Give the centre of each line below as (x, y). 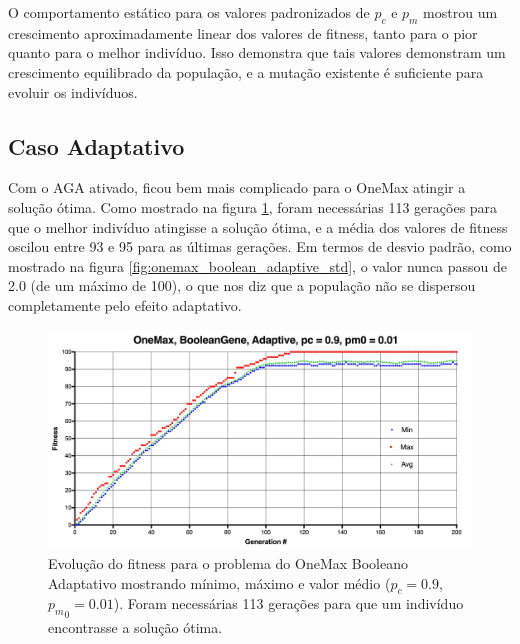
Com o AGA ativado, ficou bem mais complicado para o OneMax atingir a (237, 187)
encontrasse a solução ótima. (135, 626)
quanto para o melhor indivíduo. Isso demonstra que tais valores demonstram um (257, 52)
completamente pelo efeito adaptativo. (125, 304)
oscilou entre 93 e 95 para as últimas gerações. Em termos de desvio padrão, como (260, 246)
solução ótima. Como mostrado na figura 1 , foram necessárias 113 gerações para (253, 206)
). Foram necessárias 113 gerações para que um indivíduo (288, 603)
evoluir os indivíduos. (73, 91)
